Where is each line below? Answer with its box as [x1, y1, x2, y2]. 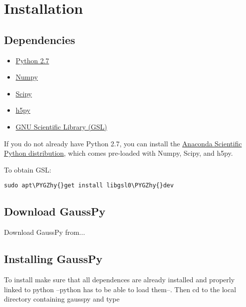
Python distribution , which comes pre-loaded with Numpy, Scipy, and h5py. [4, 148, 233, 158]
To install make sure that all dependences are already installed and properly [4, 274, 235, 284]
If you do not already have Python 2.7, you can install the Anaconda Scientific [4, 138, 242, 148]
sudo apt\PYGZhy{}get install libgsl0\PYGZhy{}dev [4, 182, 174, 189]
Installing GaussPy [4, 251, 103, 266]
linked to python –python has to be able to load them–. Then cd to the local [4, 284, 236, 294]
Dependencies [4, 32, 76, 47]
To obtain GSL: [4, 164, 51, 175]
